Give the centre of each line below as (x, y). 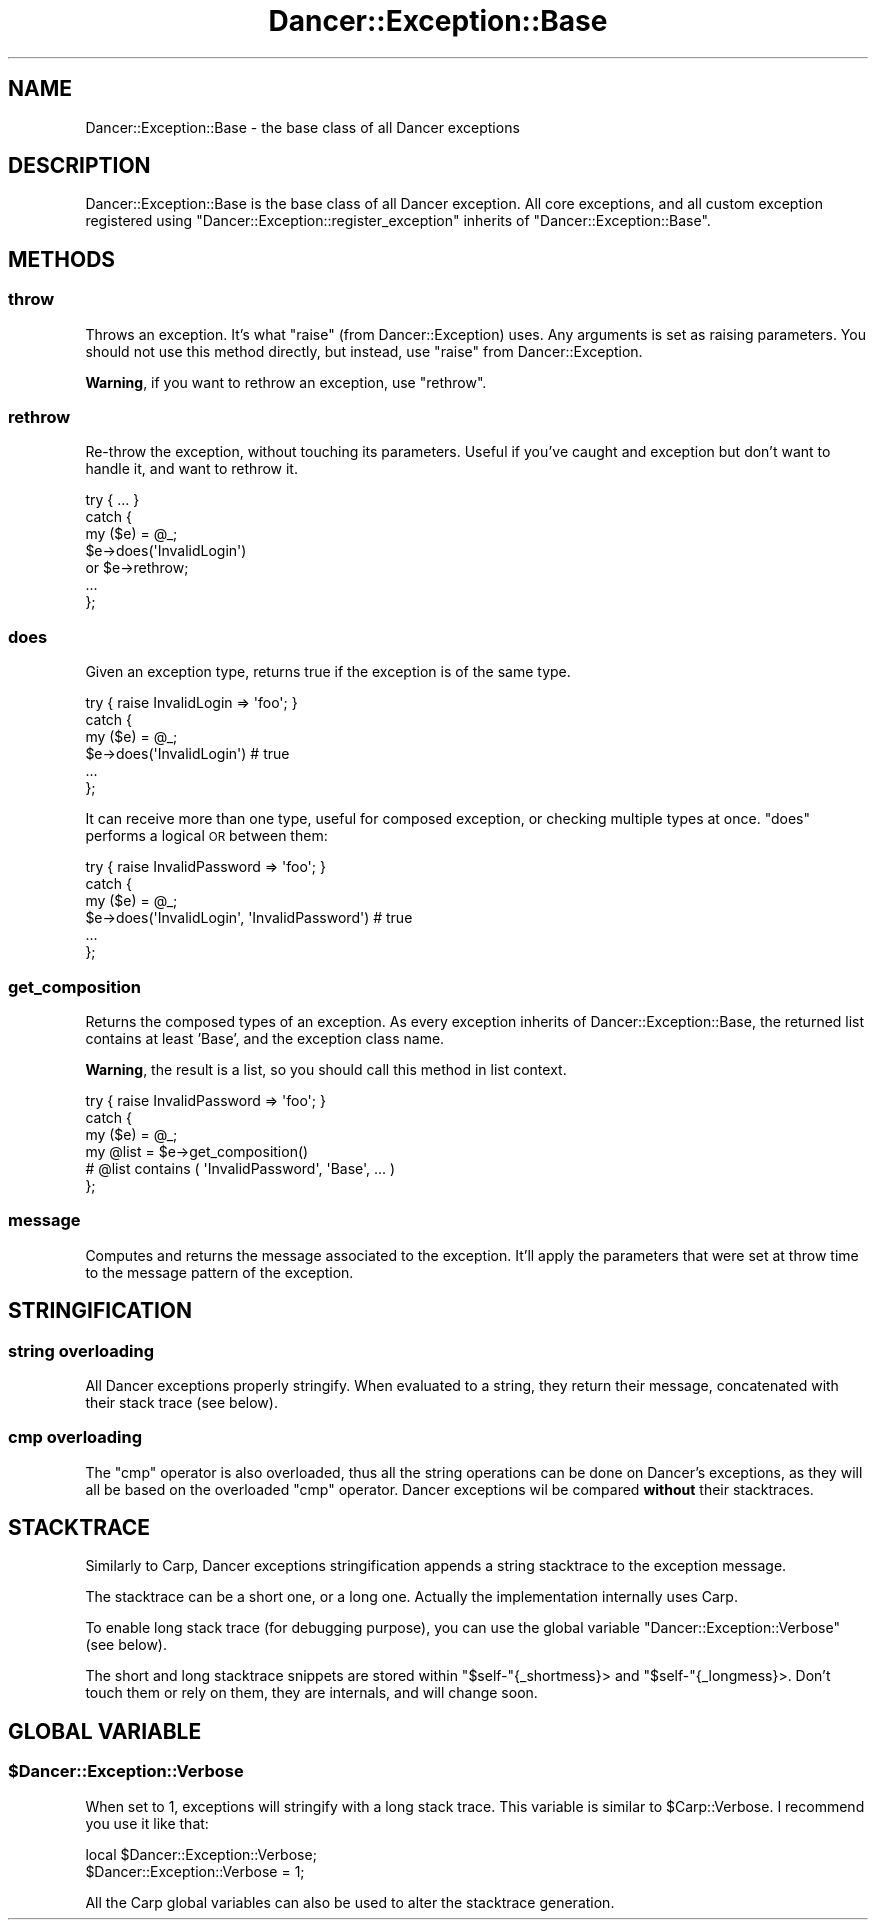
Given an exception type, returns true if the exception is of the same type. (328, 672)
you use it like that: (147, 1823)
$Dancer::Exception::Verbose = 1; (195, 1871)
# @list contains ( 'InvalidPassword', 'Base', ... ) (240, 1168)
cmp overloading (75, 1437)
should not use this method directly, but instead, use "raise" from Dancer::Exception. (364, 351)
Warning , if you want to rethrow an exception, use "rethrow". (286, 382)
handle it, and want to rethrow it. (191, 469)
